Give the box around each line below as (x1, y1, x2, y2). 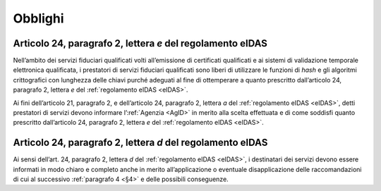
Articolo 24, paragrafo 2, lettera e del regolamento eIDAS (13, 37, 268, 49)
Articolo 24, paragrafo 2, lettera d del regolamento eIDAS (13, 137, 268, 149)
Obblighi (13, 11, 64, 26)
